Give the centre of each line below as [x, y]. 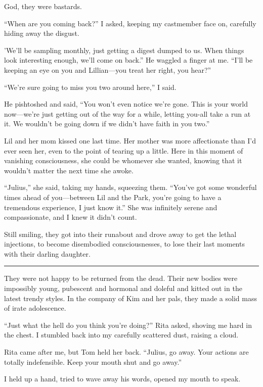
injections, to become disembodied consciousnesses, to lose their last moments [124, 244]
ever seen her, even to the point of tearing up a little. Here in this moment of [124, 150]
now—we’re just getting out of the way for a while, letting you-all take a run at [127, 113]
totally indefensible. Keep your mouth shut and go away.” [93, 361]
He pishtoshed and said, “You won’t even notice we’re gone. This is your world [126, 104]
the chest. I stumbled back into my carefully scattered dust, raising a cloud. [121, 335]
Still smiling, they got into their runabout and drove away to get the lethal [120, 234]
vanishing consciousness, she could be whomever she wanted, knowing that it [123, 160]
